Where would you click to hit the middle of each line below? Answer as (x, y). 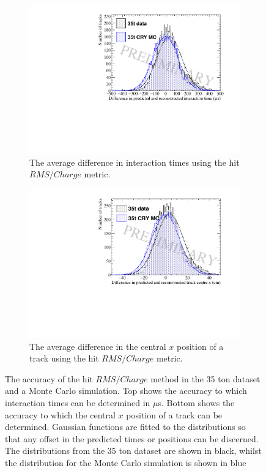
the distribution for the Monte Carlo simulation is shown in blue (126, 462)
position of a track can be (174, 414)
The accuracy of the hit (49, 378)
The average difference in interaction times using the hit (135, 162)
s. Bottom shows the (196, 402)
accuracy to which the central (60, 414)
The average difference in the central (98, 346)
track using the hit (64, 358)
